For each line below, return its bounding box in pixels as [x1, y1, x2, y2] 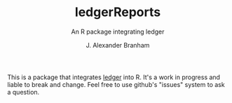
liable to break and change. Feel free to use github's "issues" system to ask [7, 80, 226, 88]
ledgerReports [74, 4, 161, 20]
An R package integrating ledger [71, 27, 165, 36]
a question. [7, 88, 40, 96]
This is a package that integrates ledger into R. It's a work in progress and [7, 73, 221, 81]
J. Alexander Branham [86, 41, 150, 49]
